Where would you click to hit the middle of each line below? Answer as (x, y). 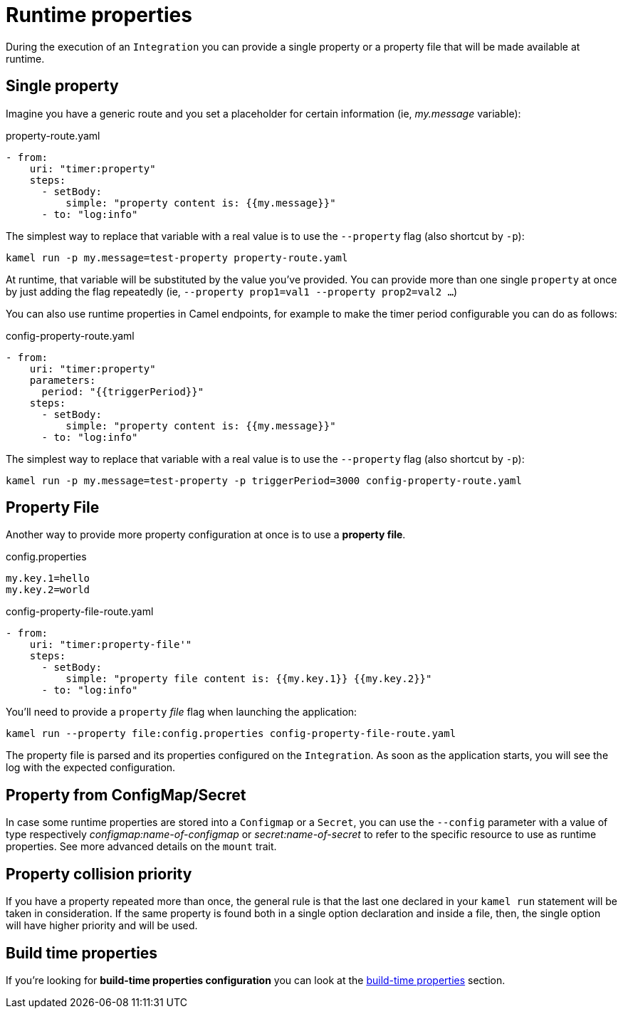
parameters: (63, 380)
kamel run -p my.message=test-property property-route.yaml (177, 257)
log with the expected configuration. (91, 768)
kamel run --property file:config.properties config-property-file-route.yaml (231, 734)
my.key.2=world (48, 590)
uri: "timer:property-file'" (111, 645)
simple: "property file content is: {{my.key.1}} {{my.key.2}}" (249, 679)
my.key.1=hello (48, 579)
